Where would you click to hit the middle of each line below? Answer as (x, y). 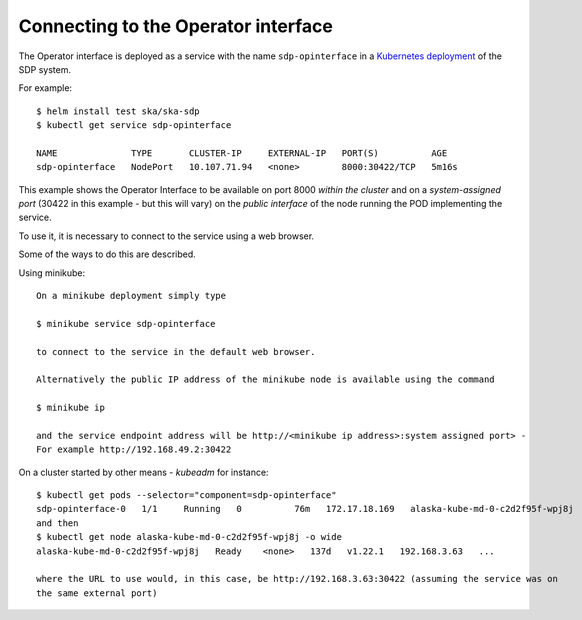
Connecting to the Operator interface (176, 26)
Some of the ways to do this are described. (107, 254)
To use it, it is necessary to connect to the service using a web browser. (166, 236)
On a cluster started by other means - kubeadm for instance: (143, 472)
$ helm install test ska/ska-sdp (118, 111)
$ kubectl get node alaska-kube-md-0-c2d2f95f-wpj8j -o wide (189, 537)
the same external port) (97, 593)
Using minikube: (52, 272)
